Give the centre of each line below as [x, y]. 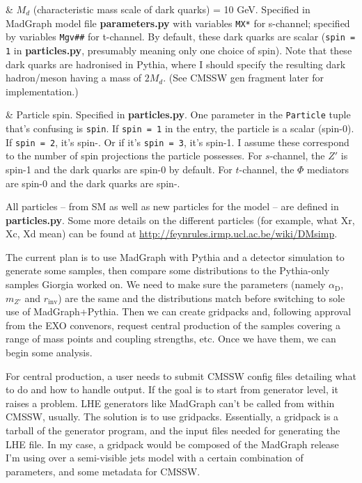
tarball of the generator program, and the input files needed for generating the [173, 430]
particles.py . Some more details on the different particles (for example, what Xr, [180, 220]
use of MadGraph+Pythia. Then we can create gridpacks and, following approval [179, 311]
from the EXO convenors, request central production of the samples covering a [173, 325]
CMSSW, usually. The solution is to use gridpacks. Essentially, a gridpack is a [172, 417]
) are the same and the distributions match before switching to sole [202, 298]
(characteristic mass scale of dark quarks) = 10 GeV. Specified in [172, 9]
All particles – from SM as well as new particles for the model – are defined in [172, 206]
